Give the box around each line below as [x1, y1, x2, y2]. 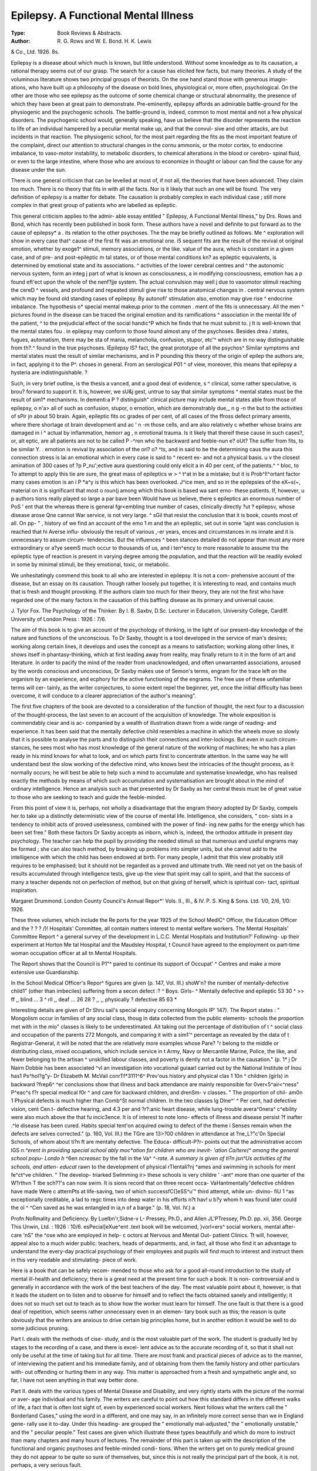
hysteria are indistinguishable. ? [11, 369, 87, 376]
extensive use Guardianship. [11, 969, 80, 976]
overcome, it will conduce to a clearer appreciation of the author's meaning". [11, 692, 197, 700]
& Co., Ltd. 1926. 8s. [11, 48, 60, 55]
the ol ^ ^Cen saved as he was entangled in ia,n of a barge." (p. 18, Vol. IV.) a [11, 1204, 195, 1212]
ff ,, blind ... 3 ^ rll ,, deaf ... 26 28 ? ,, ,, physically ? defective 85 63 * [11, 996, 177, 1003]
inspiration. [11, 887, 38, 894]
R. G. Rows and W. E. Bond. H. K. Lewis [57, 37, 152, 44]
